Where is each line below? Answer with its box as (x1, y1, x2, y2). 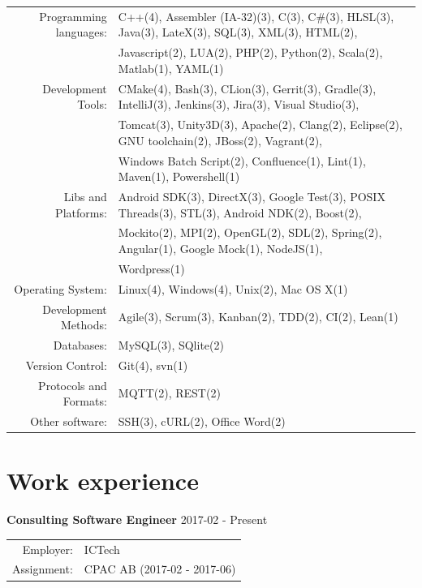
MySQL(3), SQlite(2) (118, 336, 224, 353)
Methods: (60, 316, 107, 333)
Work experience (6, 464, 199, 497)
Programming (39, 7, 107, 24)
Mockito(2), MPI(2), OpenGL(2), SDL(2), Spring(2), (118, 224, 382, 241)
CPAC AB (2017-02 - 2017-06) (84, 560, 236, 577)
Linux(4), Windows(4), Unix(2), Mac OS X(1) (118, 280, 348, 297)
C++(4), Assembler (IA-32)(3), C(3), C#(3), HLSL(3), (118, 7, 394, 24)
